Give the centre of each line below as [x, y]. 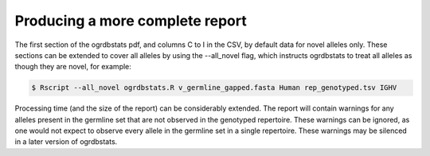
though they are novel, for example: [73, 67]
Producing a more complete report [131, 21]
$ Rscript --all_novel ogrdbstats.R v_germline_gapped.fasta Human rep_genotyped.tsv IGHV [214, 88]
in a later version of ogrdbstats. [66, 142]
